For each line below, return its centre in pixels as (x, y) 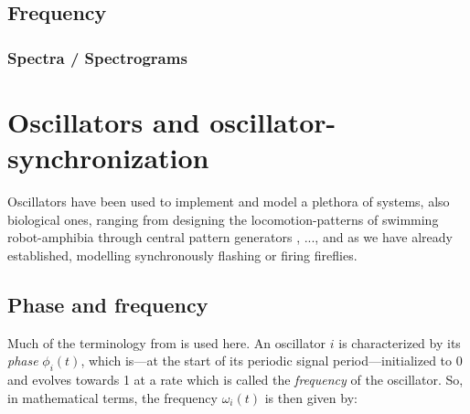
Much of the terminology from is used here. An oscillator (167, 342)
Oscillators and (104, 121)
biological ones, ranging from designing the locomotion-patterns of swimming (223, 219)
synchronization (108, 157)
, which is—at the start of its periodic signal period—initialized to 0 (272, 361)
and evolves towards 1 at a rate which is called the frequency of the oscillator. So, (235, 379)
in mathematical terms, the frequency (112, 397)
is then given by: (311, 397)
